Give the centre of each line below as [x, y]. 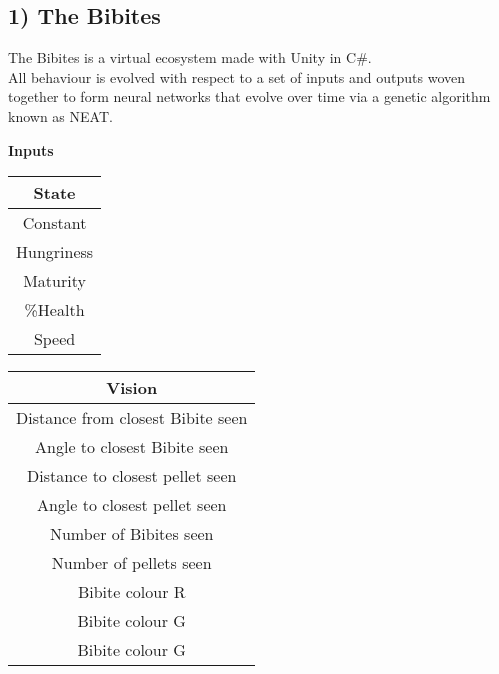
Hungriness [55, 252]
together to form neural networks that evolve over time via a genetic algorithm [249, 96]
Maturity [54, 281]
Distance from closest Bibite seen [132, 418]
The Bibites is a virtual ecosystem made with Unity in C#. [190, 57]
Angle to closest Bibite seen [132, 447]
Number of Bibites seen [131, 534]
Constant [54, 223]
